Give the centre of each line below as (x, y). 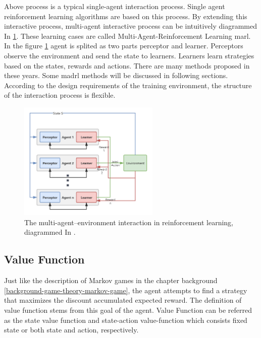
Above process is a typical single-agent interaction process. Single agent (115, 6)
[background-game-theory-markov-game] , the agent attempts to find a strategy (126, 290)
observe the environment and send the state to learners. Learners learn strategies (129, 55)
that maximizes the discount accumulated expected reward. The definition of (123, 300)
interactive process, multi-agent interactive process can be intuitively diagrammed (130, 26)
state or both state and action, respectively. (71, 330)
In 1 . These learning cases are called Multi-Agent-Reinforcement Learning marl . (127, 36)
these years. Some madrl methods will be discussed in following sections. (116, 75)
